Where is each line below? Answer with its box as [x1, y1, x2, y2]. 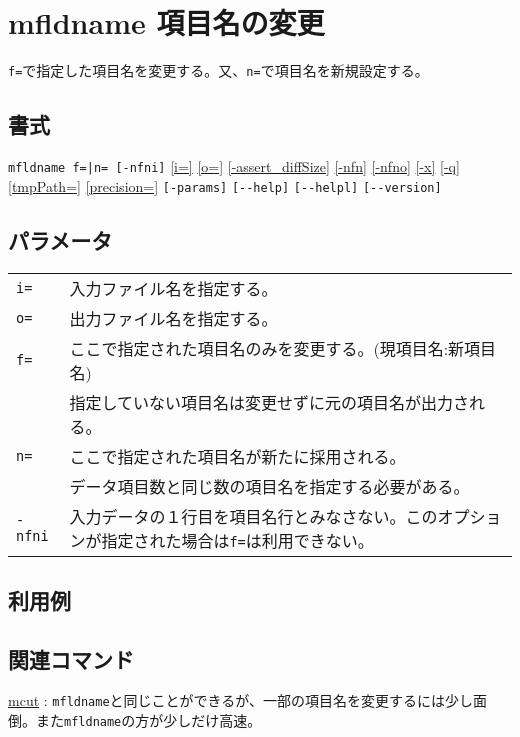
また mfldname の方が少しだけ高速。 [35, 710, 262, 731]
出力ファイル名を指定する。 [69, 306, 278, 330]
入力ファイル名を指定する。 [69, 276, 278, 300]
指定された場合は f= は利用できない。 [101, 528, 374, 552]
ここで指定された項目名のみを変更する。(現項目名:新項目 [69, 336, 497, 360]
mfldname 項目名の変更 [8, 2, 325, 43]
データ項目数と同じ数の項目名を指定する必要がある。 [69, 474, 470, 498]
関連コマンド [8, 643, 134, 674]
